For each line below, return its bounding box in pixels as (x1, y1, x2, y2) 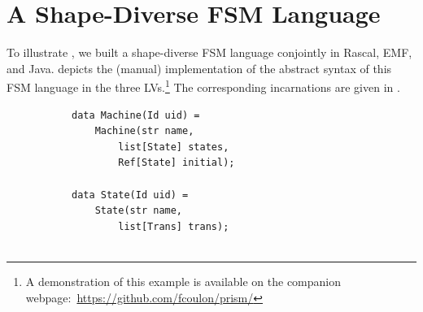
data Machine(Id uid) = (72, 109, 200, 121)
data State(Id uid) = (72, 188, 189, 201)
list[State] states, (118, 141, 229, 153)
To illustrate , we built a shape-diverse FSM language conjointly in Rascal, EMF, (7, 44, 412, 61)
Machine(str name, (94, 125, 194, 137)
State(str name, (94, 205, 183, 217)
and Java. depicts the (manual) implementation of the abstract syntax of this (7, 59, 392, 76)
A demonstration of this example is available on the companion (25, 272, 342, 289)
